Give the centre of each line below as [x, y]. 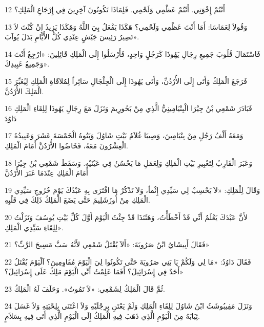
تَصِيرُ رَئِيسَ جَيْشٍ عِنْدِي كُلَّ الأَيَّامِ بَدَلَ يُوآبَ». [72, 37]
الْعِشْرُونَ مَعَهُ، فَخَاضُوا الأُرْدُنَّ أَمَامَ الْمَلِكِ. [66, 145]
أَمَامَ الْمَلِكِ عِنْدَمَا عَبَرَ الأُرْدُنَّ [46, 173]
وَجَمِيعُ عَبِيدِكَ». [27, 64]
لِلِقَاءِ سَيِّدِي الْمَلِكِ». [34, 227]
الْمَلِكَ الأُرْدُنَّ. [24, 91]
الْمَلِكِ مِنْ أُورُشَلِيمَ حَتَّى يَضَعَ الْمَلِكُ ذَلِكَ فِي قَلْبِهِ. [77, 200]
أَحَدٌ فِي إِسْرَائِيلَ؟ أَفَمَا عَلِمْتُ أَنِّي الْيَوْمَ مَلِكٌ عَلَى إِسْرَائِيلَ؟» [94, 271]
